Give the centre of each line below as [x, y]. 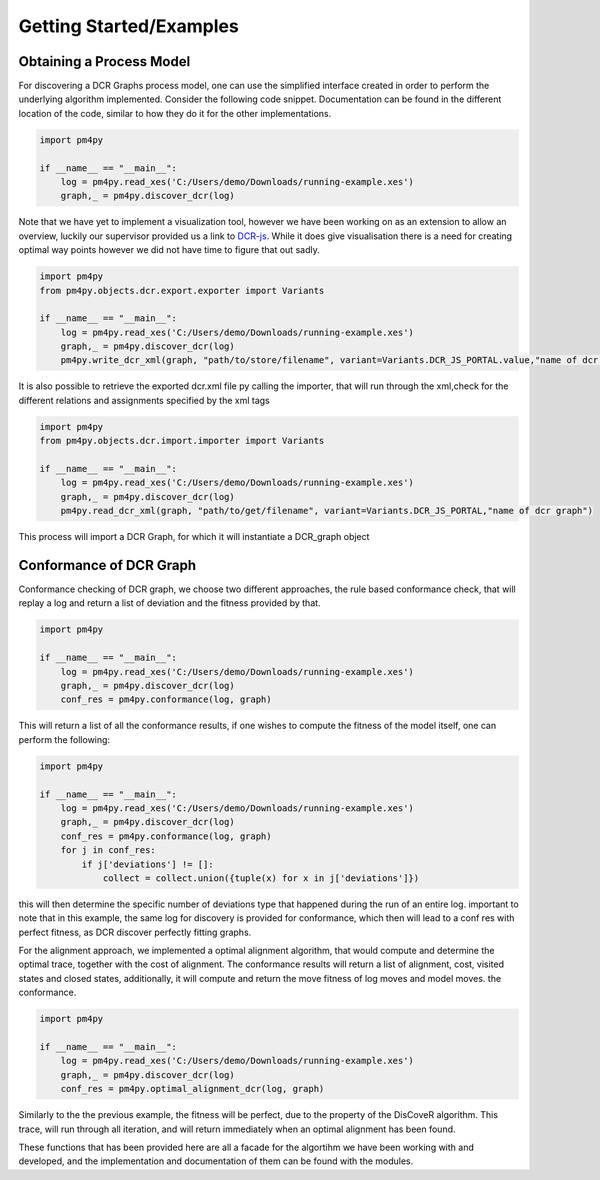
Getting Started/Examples [128, 26]
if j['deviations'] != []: [147, 864]
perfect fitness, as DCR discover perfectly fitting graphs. [135, 932]
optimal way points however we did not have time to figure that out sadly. [169, 250]
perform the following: [64, 739]
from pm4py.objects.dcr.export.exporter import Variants [182, 290]
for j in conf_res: [108, 850]
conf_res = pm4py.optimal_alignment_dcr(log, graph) [192, 1089]
